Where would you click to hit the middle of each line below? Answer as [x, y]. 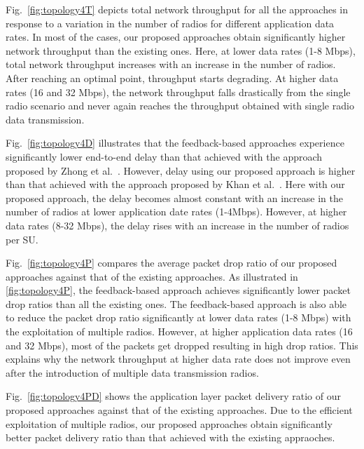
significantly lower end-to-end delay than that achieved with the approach [164, 156]
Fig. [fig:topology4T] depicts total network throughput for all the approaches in [177, 9]
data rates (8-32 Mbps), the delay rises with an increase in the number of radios [177, 225]
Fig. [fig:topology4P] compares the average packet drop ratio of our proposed [171, 263]
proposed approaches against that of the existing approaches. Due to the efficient [179, 410]
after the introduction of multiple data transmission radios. [132, 372]
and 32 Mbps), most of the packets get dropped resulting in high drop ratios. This [182, 345]
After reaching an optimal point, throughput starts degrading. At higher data [172, 78]
